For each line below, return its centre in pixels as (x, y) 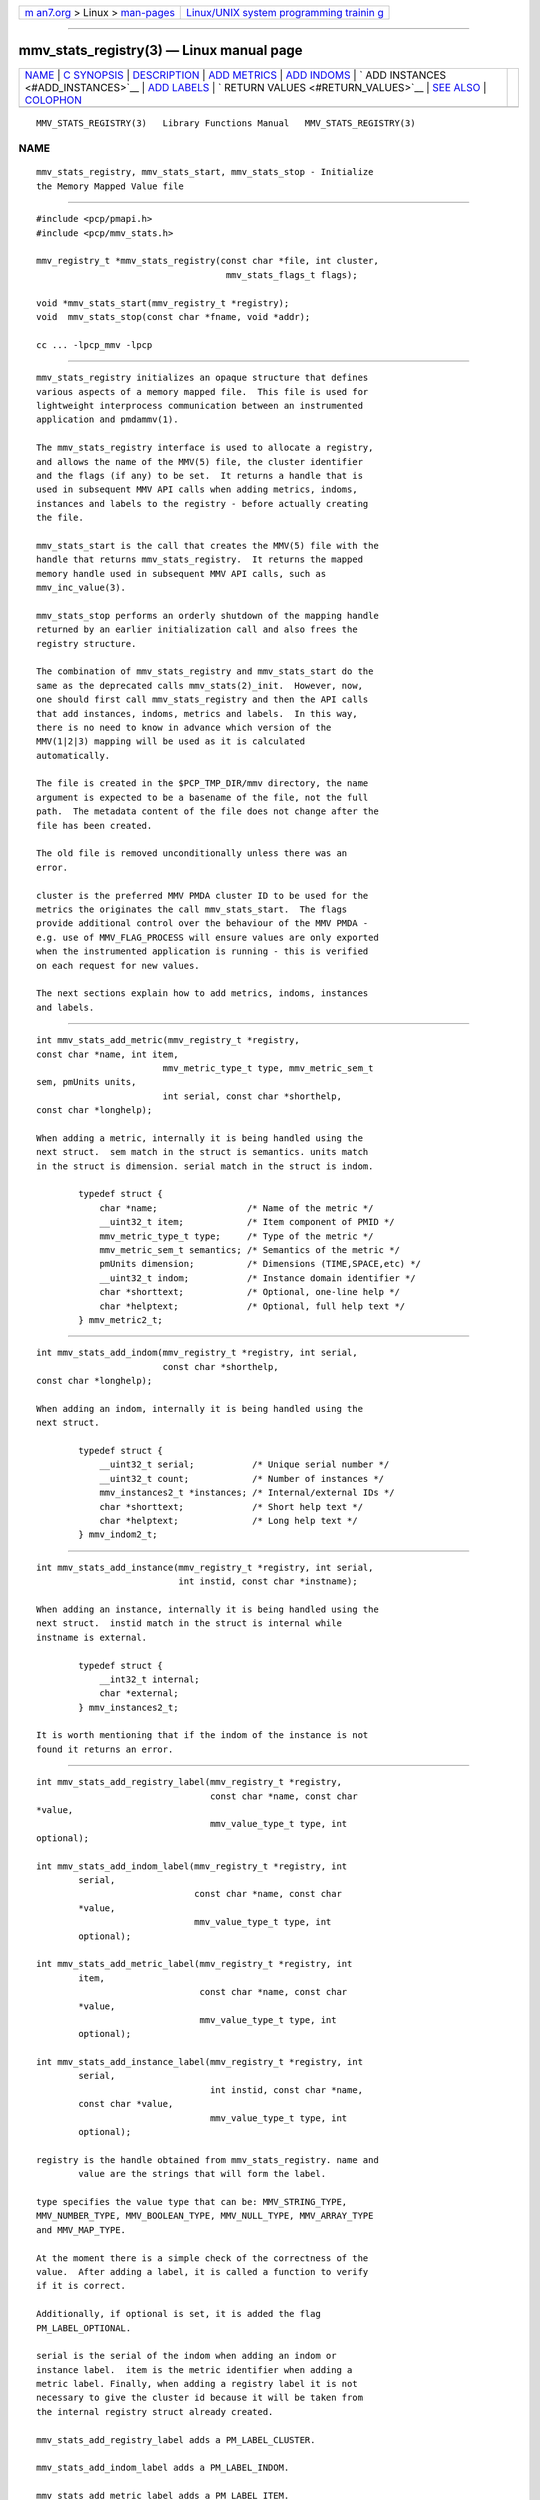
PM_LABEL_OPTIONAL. (84, 2328)
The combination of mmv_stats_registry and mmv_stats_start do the (205, 671)
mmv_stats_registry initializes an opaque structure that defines (202, 378)
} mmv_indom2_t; (118, 1534)
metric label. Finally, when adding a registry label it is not (197, 2384)
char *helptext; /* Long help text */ (229, 1521)
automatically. (73, 755)
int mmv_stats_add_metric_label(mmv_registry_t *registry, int (194, 1964)
